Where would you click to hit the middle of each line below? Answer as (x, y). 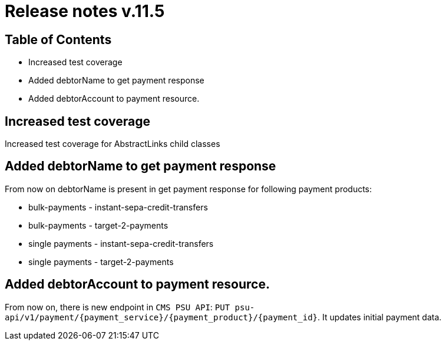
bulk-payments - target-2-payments (98, 225)
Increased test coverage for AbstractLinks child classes (113, 144)
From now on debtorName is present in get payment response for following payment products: (189, 189)
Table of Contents (58, 39)
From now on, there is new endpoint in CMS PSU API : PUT (118, 307)
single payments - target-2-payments (101, 262)
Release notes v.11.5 (85, 11)
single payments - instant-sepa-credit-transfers (121, 243)
